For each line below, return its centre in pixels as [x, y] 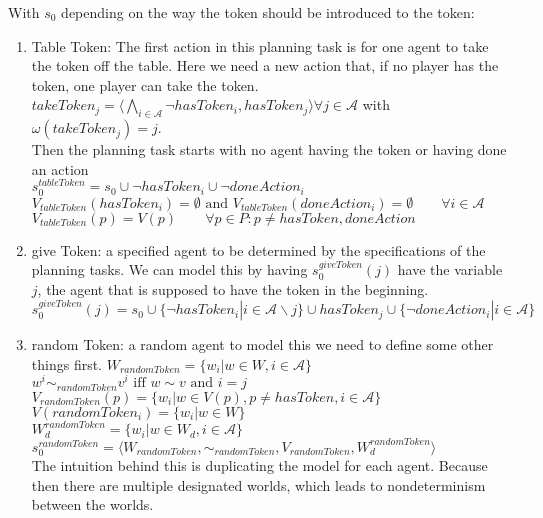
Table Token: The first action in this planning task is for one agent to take [260, 45]
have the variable [450, 269]
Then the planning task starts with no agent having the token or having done [269, 149]
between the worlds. [92, 504]
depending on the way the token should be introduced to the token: [268, 12]
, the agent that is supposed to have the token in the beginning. [233, 288]
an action [60, 168]
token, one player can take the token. [145, 84]
